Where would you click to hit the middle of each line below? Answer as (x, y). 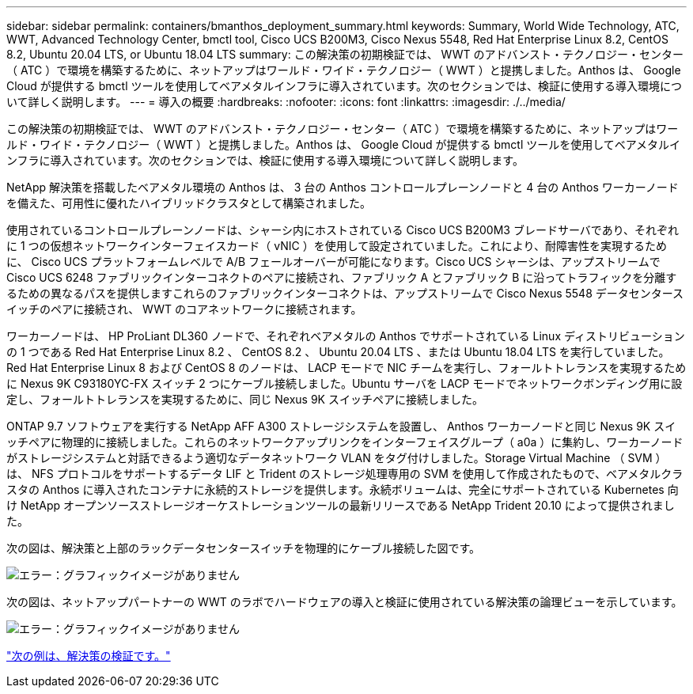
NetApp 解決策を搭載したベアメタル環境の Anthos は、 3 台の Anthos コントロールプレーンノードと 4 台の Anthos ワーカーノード (343, 187)
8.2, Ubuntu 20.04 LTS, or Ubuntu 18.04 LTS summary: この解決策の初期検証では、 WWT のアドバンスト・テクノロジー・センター (345, 54)
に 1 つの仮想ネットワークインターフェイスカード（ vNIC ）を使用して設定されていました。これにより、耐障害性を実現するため (337, 246)
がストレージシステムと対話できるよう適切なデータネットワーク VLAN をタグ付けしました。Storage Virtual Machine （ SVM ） (337, 458)
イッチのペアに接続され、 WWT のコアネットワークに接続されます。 (184, 309)
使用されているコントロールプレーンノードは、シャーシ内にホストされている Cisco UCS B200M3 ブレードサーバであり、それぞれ (343, 230)
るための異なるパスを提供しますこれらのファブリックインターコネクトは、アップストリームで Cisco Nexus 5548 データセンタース (345, 293)
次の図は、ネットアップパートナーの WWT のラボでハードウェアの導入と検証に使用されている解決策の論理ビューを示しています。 (345, 602)
